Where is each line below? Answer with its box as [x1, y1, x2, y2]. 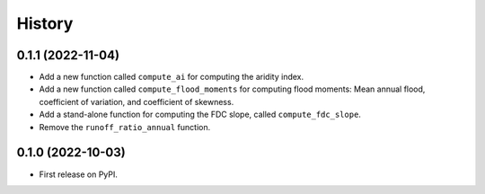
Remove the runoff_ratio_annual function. [39, 121, 211, 132]
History [16, 13, 74, 33]
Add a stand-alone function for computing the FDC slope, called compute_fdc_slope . [39, 109, 361, 120]
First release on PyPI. [39, 169, 119, 180]
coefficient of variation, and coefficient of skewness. [39, 96, 234, 107]
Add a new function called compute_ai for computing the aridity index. [39, 72, 304, 83]
